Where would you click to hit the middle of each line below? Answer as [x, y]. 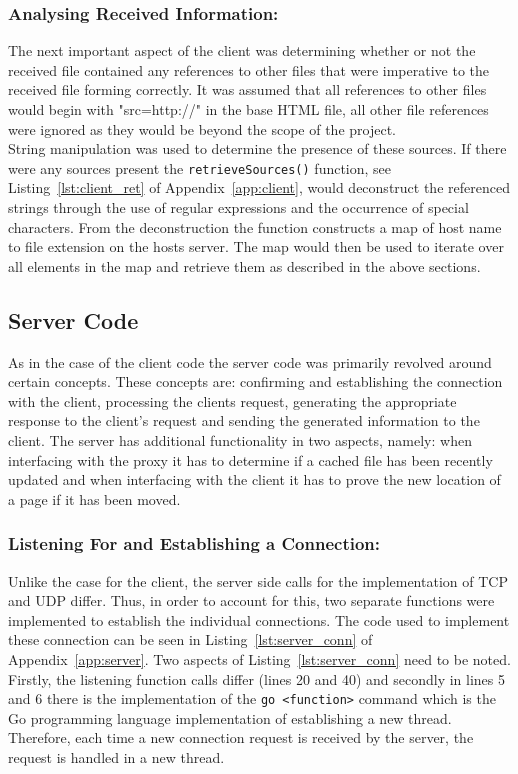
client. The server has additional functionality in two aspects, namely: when [240, 439]
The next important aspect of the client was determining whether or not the [242, 50]
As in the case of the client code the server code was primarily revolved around [250, 361]
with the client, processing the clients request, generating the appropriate [232, 400]
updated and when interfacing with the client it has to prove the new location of [254, 479]
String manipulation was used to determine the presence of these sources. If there [257, 148]
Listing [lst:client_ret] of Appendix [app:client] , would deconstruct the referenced [259, 187]
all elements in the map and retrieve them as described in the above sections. [244, 265]
